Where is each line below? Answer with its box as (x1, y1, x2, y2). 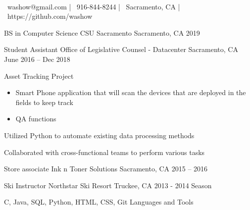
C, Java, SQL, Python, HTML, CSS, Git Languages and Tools (4, 197, 194, 207)
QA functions (15, 113, 56, 124)
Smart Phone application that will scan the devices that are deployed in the (15, 87, 246, 98)
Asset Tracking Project (4, 70, 74, 81)
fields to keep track (15, 97, 73, 107)
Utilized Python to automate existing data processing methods (4, 130, 195, 140)
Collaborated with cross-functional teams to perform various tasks (4, 147, 205, 157)
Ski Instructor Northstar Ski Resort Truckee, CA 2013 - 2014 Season (4, 180, 212, 190)
